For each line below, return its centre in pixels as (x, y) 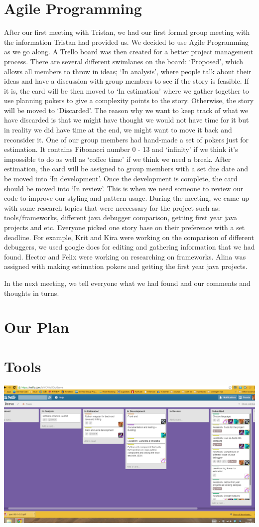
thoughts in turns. (32, 293)
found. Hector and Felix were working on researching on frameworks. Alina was (125, 256)
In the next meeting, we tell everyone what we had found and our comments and (127, 283)
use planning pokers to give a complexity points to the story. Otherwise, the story (129, 100)
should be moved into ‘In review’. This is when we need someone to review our (124, 188)
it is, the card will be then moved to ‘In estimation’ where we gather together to (127, 90)
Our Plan (37, 327)
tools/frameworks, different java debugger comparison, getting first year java (121, 217)
